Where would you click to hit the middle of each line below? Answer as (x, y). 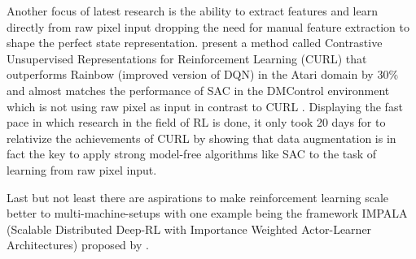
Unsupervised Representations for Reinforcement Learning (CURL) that (187, 58)
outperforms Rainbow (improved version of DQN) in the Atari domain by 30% (203, 74)
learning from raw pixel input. (82, 169)
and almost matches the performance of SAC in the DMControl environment (198, 90)
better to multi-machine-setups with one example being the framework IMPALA (207, 213)
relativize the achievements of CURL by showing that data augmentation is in (201, 138)
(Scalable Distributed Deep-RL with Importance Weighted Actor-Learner (189, 229)
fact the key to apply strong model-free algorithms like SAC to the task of (192, 154)
